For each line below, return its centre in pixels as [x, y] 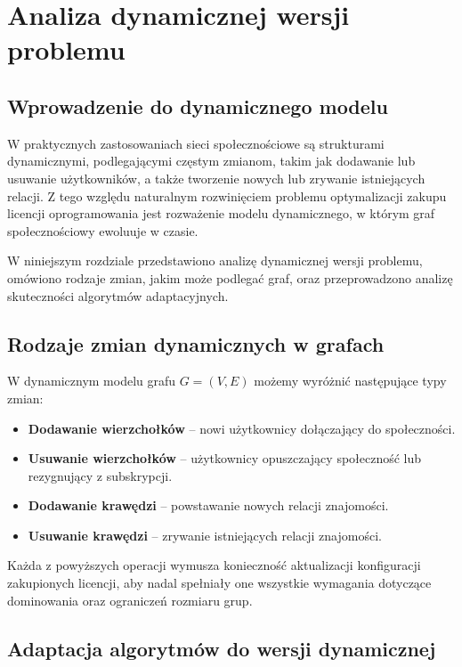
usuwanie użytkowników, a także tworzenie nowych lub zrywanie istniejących [216, 178]
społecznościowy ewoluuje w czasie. [103, 230]
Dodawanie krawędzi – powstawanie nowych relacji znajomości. [208, 505]
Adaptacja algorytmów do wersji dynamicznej [222, 648]
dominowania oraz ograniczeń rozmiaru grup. [130, 600]
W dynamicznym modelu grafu [92, 381]
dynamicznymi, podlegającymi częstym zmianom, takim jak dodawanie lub [211, 161]
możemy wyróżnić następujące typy [350, 381]
